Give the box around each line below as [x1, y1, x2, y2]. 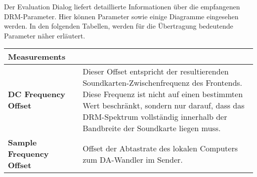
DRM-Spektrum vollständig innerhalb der [83, 111, 227, 123]
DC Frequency [8, 88, 66, 100]
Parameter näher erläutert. [4, 30, 86, 40]
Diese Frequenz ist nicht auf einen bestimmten [83, 88, 243, 100]
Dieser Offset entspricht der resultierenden [83, 66, 229, 77]
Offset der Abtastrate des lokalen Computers [83, 142, 238, 154]
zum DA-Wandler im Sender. [83, 153, 183, 165]
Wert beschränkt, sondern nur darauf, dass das [83, 100, 245, 111]
